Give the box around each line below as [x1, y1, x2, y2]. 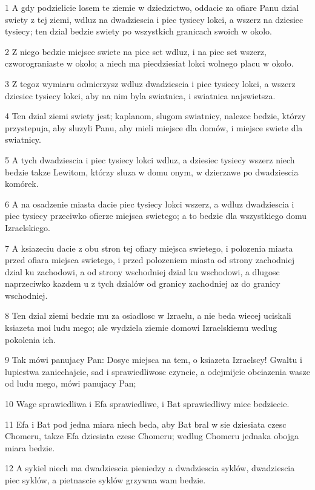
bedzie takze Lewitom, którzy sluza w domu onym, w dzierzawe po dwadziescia [5, 165, 299, 178]
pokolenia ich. [5, 333, 56, 345]
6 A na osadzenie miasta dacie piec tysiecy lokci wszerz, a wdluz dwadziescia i [5, 197, 294, 210]
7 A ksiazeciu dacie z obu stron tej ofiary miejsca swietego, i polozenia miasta [5, 241, 293, 254]
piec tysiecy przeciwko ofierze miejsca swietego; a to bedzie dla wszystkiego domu [5, 209, 307, 222]
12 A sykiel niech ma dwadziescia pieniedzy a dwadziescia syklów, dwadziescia [5, 462, 295, 474]
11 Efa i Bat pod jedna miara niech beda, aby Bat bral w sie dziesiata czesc [5, 417, 287, 430]
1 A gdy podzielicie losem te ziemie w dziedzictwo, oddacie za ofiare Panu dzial [5, 1, 299, 13]
